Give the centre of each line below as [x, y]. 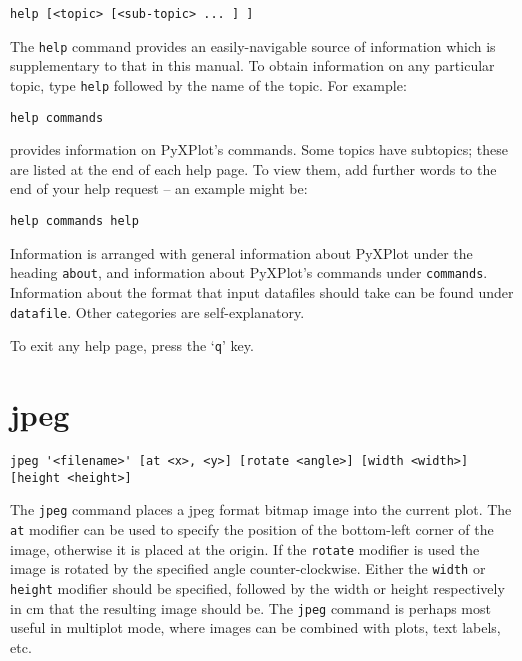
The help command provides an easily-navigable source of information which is [253, 45]
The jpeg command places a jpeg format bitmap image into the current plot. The [261, 509]
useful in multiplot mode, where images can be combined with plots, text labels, [255, 627]
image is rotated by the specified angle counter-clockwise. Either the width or [248, 568]
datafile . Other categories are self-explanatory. [157, 311]
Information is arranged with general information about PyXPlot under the [241, 252]
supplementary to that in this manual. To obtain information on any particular [252, 65]
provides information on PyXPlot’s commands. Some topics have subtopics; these [259, 149]
